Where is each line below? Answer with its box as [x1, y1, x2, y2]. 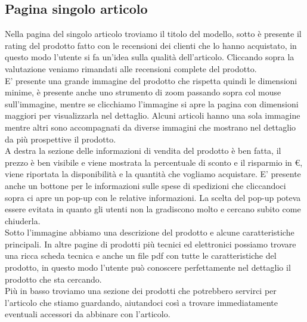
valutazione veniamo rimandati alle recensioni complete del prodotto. [5, 62, 257, 75]
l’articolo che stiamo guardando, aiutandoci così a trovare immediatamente [5, 296, 278, 308]
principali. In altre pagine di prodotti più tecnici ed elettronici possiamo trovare [5, 237, 296, 250]
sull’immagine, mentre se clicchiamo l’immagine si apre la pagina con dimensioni [5, 97, 299, 110]
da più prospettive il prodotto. [5, 132, 116, 145]
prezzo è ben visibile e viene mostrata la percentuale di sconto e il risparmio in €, [5, 156, 303, 168]
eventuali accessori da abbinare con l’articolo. [5, 308, 170, 320]
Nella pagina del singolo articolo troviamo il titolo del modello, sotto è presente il [5, 27, 302, 40]
